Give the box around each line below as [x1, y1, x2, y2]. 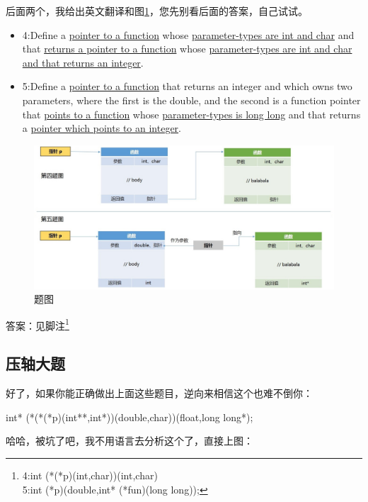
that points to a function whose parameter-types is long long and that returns [22, 106, 361, 121]
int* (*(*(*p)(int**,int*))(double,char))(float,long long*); [6, 409, 253, 424]
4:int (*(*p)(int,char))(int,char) [22, 468, 158, 483]
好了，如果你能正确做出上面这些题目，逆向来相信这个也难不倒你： [6, 386, 313, 401]
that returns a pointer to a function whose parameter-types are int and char [22, 41, 352, 56]
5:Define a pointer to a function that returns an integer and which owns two [22, 79, 352, 94]
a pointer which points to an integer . [22, 121, 181, 135]
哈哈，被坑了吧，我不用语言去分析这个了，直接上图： [6, 433, 253, 448]
